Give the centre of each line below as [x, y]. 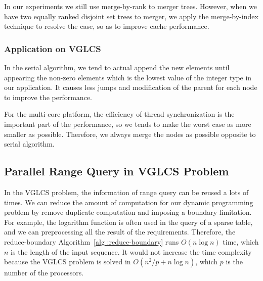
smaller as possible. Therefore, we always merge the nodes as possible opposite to [130, 134]
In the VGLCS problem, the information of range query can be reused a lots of [126, 192]
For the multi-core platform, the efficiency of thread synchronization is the [119, 114]
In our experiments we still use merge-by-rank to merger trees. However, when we [130, 6]
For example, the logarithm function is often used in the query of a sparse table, [128, 222]
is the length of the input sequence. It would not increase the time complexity [131, 251]
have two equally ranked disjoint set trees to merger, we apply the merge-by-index [131, 16]
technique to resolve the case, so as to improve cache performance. [107, 26]
